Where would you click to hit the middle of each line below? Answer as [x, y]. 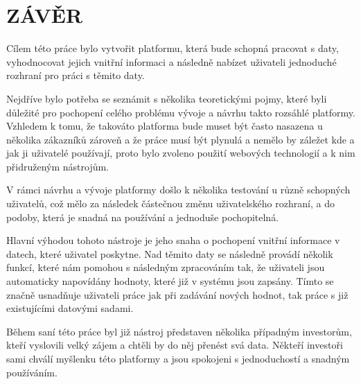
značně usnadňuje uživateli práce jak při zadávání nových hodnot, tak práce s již [177, 294]
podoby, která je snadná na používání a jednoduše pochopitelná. [143, 217]
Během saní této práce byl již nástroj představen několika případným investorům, [179, 331]
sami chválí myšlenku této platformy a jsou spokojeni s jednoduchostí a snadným [178, 358]
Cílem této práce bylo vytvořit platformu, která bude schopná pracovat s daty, [173, 48]
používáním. [32, 372]
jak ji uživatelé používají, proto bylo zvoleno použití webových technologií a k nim [181, 153]
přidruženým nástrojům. [58, 166]
